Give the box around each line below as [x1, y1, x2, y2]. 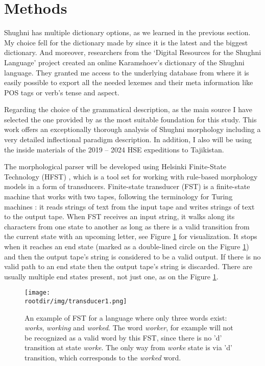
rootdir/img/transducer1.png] [25, 298, 127, 305]
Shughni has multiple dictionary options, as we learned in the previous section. [4, 27, 251, 38]
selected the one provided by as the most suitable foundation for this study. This [4, 114, 257, 124]
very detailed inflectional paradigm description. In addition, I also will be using [4, 134, 252, 145]
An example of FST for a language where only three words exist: [25, 312, 227, 323]
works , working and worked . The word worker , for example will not [25, 322, 233, 333]
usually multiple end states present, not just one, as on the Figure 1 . [4, 271, 219, 281]
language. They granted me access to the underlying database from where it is [4, 67, 249, 77]
